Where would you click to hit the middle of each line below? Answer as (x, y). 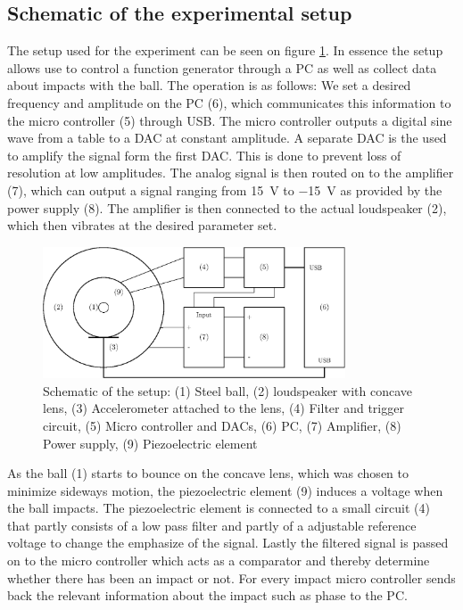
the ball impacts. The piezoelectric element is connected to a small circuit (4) (219, 508)
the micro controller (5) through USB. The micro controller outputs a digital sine (230, 120)
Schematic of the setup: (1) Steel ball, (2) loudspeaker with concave (227, 390)
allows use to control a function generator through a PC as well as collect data (222, 67)
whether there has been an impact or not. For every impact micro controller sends (231, 577)
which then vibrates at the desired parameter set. (142, 225)
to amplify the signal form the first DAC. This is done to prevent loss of (204, 155)
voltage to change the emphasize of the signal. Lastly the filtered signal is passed (228, 543)
